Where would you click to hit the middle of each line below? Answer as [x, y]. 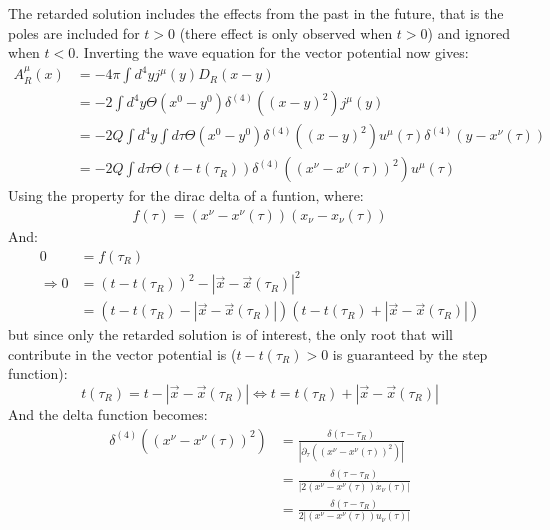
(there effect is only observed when [286, 32]
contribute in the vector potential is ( [122, 353]
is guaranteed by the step [410, 353]
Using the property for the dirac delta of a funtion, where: [186, 195]
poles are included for [74, 32]
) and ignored [469, 32]
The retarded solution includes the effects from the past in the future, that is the [256, 13]
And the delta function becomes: [108, 414]
